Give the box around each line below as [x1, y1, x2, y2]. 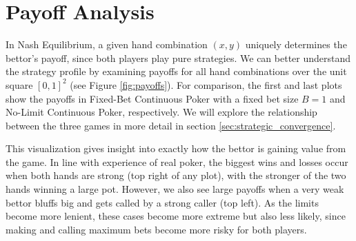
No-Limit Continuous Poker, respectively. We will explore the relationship [6, 105, 317, 119]
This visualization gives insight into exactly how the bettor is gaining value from [6, 141, 346, 156]
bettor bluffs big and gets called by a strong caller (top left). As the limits [6, 195, 319, 209]
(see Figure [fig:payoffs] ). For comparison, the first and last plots [70, 77, 342, 92]
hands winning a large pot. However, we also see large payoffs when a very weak [6, 182, 344, 196]
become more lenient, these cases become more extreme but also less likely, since [6, 209, 346, 223]
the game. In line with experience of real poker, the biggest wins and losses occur [6, 154, 348, 169]
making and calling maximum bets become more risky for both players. [6, 222, 307, 236]
